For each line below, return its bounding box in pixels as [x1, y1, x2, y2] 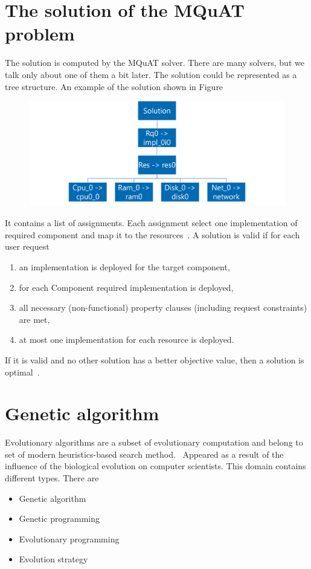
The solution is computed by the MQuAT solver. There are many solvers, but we [5, 56, 304, 69]
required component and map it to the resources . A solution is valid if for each [5, 228, 300, 241]
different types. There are [5, 472, 99, 484]
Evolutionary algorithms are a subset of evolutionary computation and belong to [5, 436, 303, 449]
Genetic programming [19, 512, 100, 525]
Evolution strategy [19, 553, 88, 565]
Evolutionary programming [19, 532, 120, 545]
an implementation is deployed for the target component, [19, 260, 230, 273]
